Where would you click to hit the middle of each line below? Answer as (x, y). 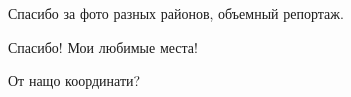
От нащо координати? (74, 80)
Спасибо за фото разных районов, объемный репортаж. (176, 13)
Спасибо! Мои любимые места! (103, 46)
